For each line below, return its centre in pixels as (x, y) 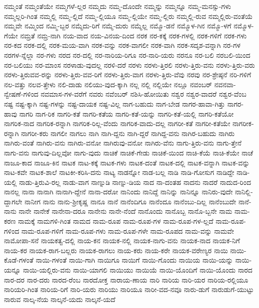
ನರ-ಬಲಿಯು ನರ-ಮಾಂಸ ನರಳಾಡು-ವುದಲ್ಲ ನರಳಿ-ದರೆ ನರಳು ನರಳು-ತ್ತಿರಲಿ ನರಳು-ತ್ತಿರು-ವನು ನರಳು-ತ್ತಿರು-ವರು (129, 65)
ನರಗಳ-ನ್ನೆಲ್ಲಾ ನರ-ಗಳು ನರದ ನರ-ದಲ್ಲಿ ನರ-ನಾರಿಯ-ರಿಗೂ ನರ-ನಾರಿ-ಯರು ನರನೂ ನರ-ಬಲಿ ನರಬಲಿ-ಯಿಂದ (127, 55)
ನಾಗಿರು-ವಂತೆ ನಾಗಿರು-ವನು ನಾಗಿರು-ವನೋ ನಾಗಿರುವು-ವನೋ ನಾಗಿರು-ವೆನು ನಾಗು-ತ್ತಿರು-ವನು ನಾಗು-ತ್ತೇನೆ (123, 143)
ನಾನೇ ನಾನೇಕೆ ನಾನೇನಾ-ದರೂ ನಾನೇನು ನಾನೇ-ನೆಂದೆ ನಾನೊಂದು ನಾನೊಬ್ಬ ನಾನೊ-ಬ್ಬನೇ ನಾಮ (126, 211)
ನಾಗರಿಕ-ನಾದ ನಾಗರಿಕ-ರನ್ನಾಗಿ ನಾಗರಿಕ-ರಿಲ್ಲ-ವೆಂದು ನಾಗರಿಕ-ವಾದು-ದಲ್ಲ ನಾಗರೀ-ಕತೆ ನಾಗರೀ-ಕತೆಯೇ (117, 123)
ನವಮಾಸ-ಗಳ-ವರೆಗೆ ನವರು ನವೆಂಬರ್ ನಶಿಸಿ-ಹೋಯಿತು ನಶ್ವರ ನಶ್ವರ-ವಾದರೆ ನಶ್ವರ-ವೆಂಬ (143, 94)
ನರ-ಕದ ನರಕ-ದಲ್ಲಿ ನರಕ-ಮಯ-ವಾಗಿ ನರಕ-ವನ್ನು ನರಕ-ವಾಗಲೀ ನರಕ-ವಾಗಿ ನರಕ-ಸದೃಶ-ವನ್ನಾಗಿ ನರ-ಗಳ (122, 45)
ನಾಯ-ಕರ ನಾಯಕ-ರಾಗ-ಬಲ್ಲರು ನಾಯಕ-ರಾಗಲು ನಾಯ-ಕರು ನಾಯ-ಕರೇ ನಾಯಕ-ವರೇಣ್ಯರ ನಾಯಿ (116, 250)
